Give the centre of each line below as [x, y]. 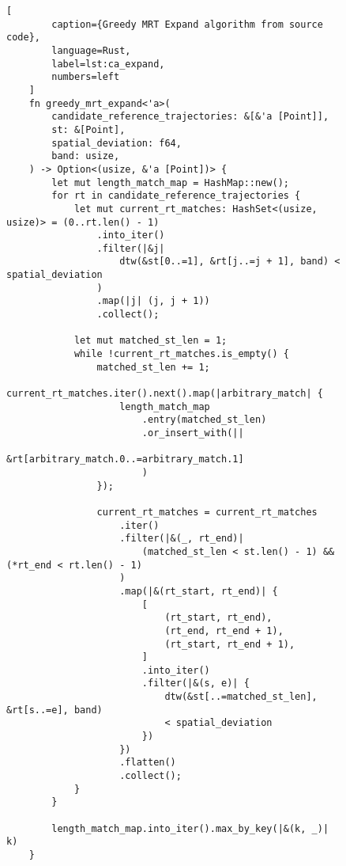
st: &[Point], [88, 129]
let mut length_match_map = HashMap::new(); [170, 182]
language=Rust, [91, 50]
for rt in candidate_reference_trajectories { [176, 196]
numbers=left [86, 77]
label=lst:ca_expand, [108, 64]
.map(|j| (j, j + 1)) [153, 301]
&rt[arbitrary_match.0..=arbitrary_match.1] [125, 460]
